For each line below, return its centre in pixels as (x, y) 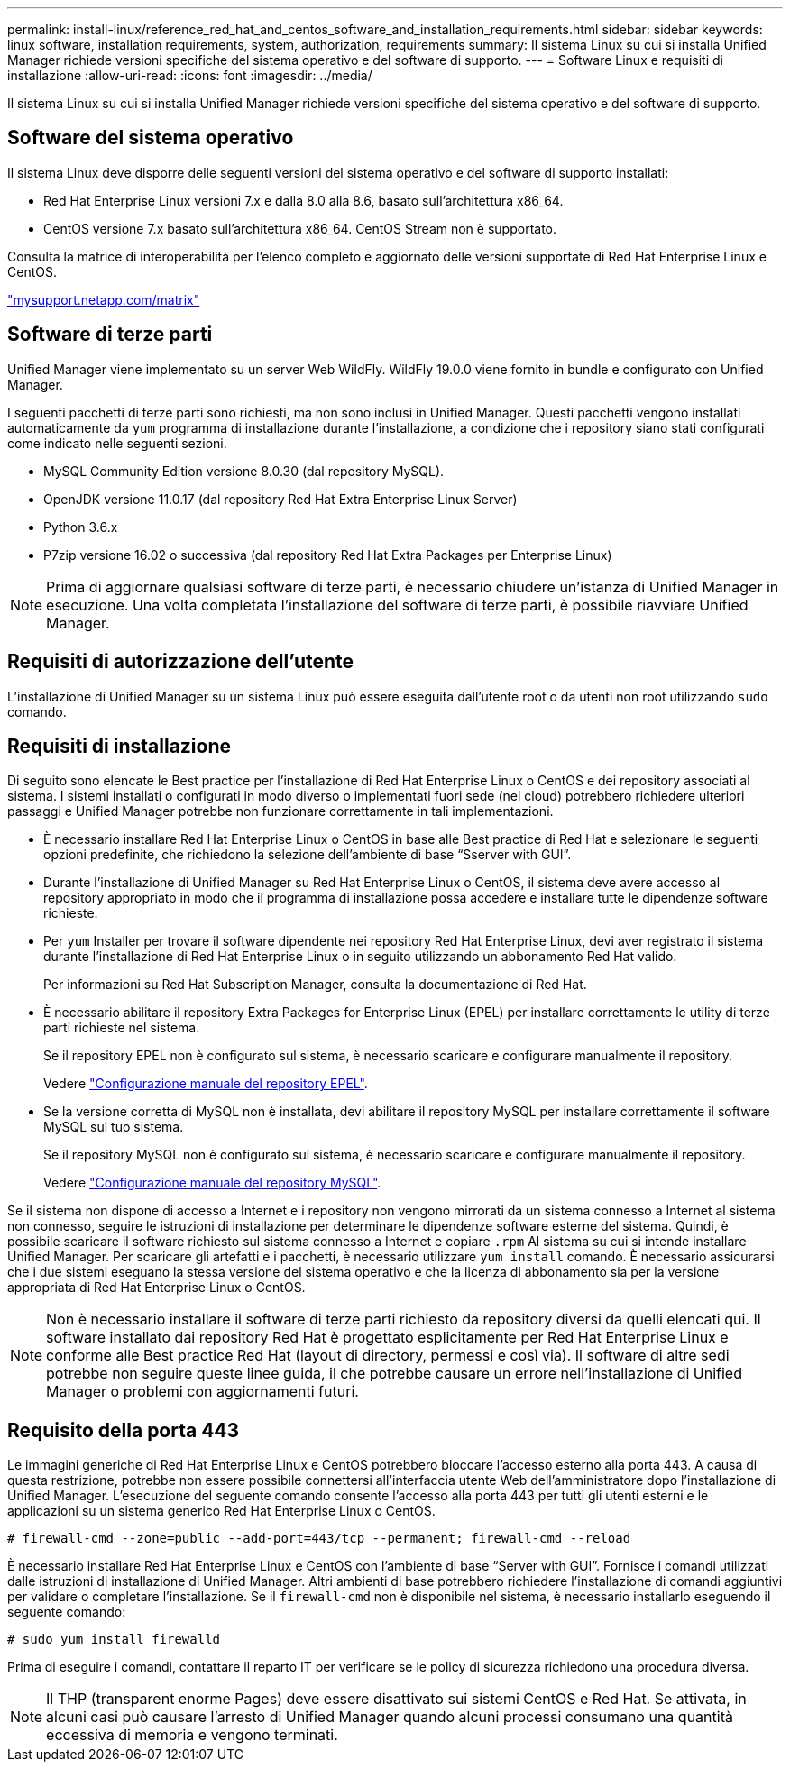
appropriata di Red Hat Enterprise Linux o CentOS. (156, 1288)
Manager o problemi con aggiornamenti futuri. (202, 1392)
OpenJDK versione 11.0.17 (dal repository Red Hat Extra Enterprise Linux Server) (280, 499)
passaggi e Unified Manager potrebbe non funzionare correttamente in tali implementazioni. (280, 811)
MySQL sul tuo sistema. (114, 1127)
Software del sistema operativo (151, 138)
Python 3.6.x (81, 527)
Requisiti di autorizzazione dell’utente (181, 662)
